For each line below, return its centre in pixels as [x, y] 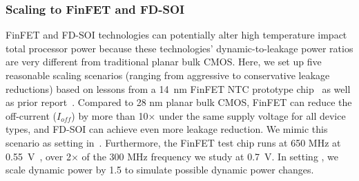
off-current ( [31, 115]
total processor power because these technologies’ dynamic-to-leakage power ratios [179, 48]
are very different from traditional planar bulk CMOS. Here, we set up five [164, 62]
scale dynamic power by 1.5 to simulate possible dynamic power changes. [160, 170]
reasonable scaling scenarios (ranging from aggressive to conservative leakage [168, 75]
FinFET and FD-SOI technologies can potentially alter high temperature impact [176, 35]
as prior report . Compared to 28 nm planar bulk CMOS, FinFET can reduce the [179, 102]
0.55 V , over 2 [38, 156]
